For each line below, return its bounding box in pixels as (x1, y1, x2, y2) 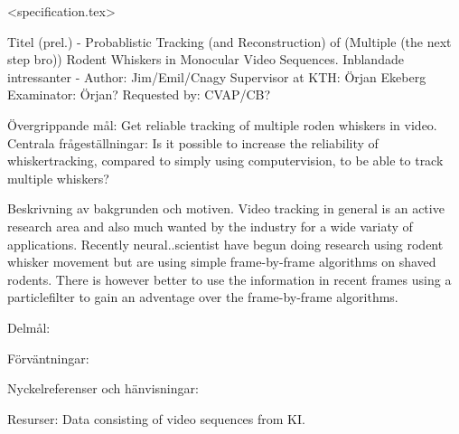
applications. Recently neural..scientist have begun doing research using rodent (7, 234, 444, 253)
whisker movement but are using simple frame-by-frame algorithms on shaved (7, 252, 436, 271)
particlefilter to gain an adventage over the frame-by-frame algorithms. (7, 288, 398, 307)
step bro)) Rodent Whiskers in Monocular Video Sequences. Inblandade (7, 50, 404, 69)
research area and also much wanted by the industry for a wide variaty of (7, 216, 413, 235)
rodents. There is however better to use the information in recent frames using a (7, 269, 452, 288)
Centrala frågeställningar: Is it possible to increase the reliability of (7, 133, 379, 152)
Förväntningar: (7, 348, 89, 367)
